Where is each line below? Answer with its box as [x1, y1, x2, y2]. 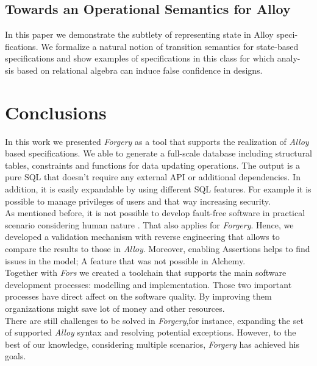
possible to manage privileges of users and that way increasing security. [5, 194, 271, 207]
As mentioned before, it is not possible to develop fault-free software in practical [5, 206, 305, 219]
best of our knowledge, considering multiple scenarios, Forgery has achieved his [5, 337, 299, 350]
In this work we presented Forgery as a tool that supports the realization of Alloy [5, 135, 309, 147]
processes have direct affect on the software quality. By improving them [5, 290, 272, 303]
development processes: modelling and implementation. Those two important [5, 278, 292, 290]
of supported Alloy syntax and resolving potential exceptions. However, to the [5, 326, 296, 339]
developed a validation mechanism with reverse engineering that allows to [5, 230, 280, 243]
